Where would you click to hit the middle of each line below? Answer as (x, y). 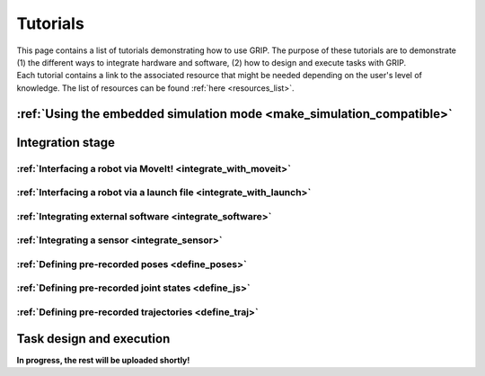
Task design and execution (93, 339)
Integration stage (66, 143)
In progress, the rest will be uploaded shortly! (103, 360)
